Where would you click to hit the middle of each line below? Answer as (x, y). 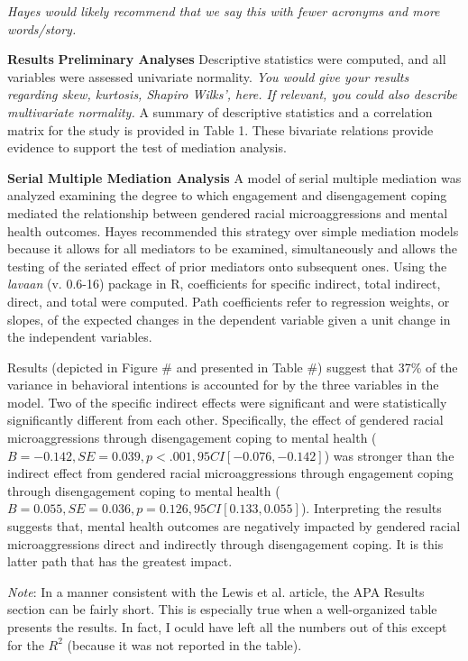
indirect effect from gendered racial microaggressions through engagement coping (230, 473)
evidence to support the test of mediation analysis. (147, 147)
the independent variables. (80, 337)
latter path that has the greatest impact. (120, 561)
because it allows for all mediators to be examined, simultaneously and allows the (233, 248)
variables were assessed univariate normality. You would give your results (208, 76)
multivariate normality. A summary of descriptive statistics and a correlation (220, 111)
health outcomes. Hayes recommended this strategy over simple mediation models (233, 230)
